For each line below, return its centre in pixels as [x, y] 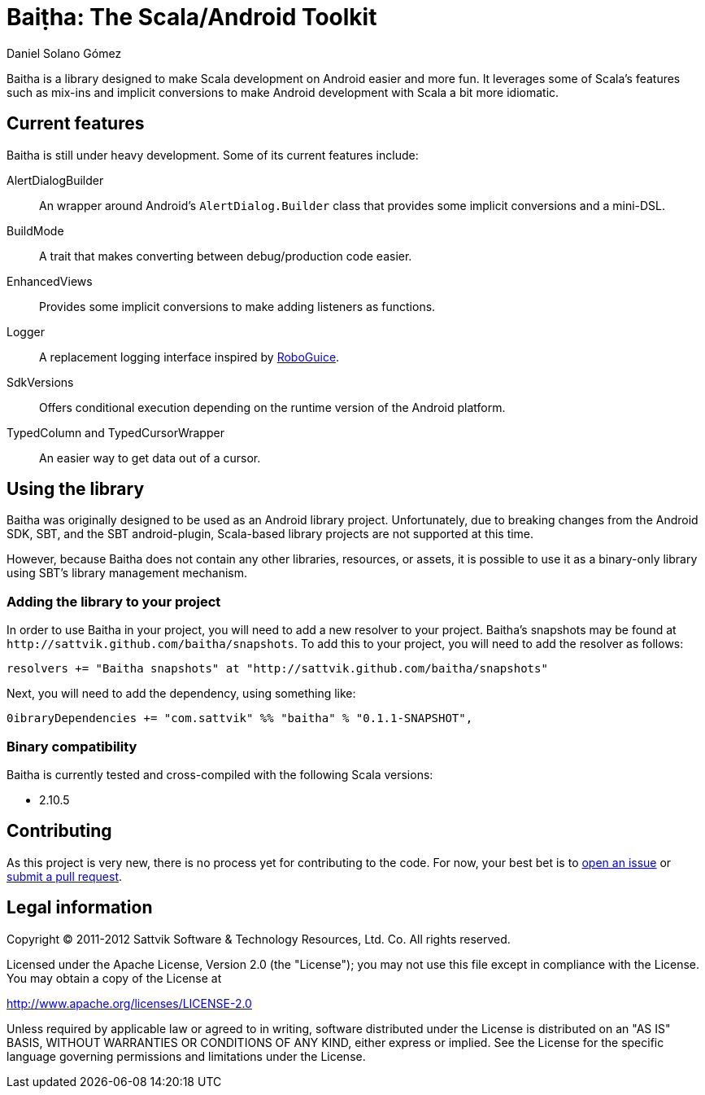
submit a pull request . [65, 876]
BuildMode [35, 230]
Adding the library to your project [114, 601]
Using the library [76, 489]
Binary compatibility [72, 746]
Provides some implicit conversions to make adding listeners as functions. [237, 306]
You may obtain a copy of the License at [114, 978]
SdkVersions [40, 382]
